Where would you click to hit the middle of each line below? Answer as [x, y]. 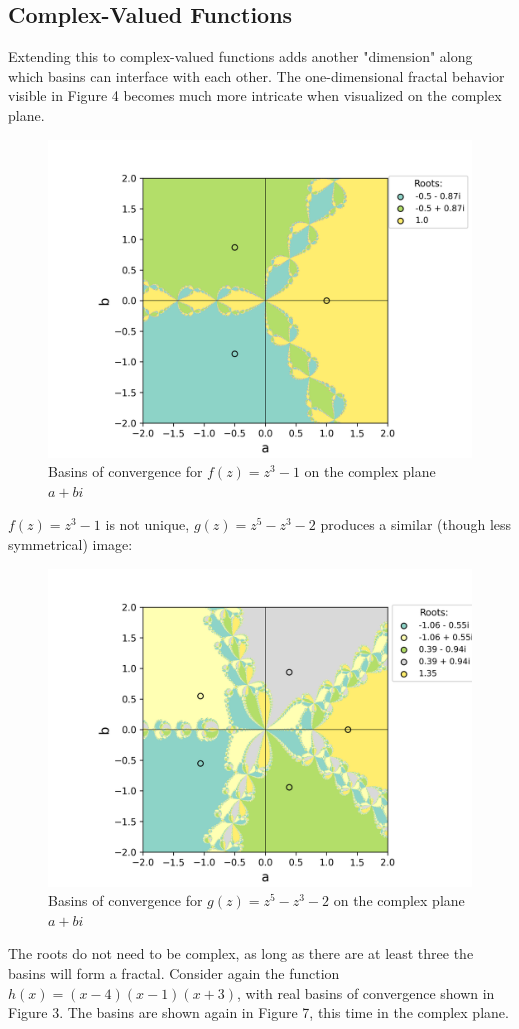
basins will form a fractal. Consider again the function [174, 972]
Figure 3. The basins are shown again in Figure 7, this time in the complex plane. [258, 1012]
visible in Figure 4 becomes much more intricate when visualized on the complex [255, 95]
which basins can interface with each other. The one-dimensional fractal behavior [256, 75]
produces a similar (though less [416, 524]
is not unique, [147, 524]
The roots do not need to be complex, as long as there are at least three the [241, 953]
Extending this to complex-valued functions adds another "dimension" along [240, 56]
